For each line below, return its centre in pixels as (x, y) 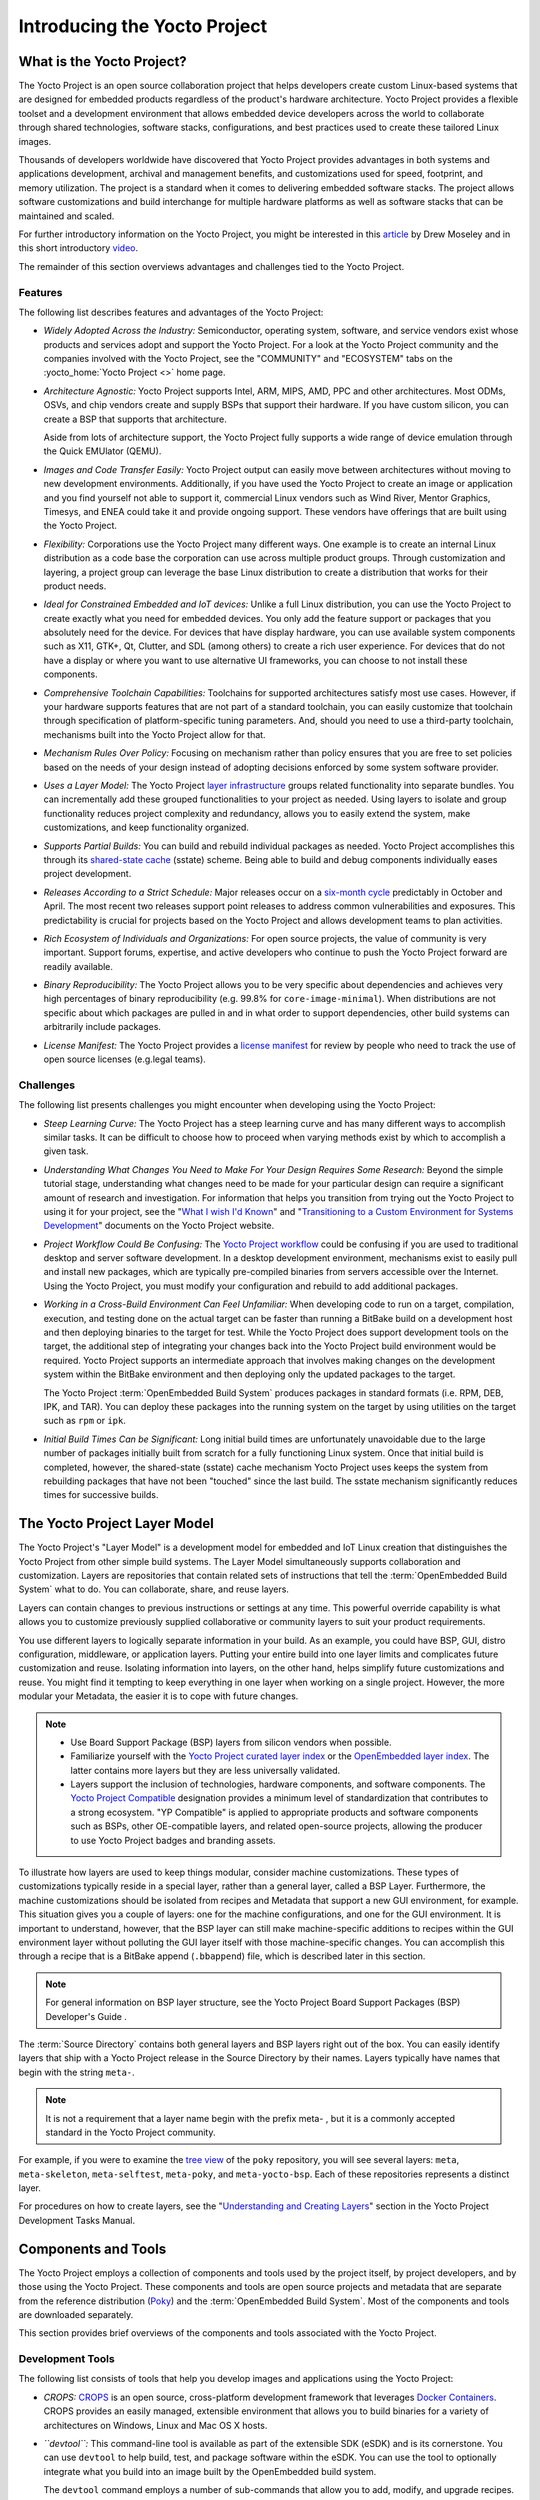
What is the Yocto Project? (102, 61)
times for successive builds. (101, 1495)
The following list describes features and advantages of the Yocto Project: (171, 312)
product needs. (75, 586)
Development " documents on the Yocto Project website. (159, 1226)
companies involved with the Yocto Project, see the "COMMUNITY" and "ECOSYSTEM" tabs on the (248, 359)
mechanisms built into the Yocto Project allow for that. (154, 734)
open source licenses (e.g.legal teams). (125, 1059)
